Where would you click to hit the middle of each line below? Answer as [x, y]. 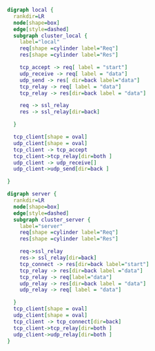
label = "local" [40, 42]
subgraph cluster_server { [52, 220]
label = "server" [41, 226]
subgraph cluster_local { [51, 36]
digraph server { [32, 194]
